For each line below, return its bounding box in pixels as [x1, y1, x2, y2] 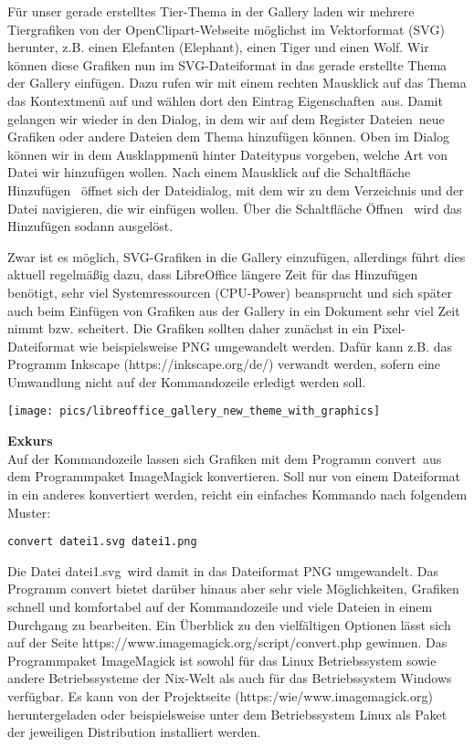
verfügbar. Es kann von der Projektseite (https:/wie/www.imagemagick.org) [7, 686, 433, 705]
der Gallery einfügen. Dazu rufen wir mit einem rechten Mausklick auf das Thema [7, 73, 467, 92]
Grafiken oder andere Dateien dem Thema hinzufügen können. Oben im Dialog [7, 127, 450, 146]
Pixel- [373, 319, 406, 338]
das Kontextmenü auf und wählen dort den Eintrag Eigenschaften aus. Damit [7, 90, 443, 110]
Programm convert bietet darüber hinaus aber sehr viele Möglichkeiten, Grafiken [7, 579, 459, 598]
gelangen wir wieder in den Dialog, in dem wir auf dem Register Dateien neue [7, 109, 445, 128]
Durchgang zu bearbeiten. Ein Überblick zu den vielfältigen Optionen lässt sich [7, 615, 451, 634]
